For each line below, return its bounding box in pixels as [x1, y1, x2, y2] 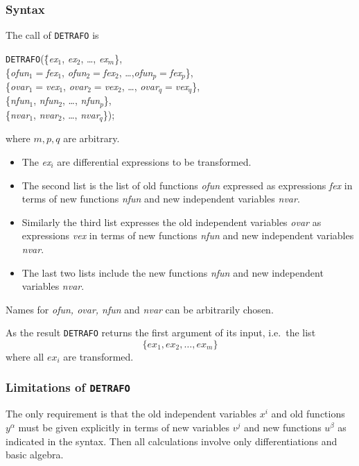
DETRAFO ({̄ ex [6, 51, 58, 65]
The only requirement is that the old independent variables [6, 406, 256, 421]
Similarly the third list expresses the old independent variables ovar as [21, 214, 322, 229]
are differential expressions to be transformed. [57, 154, 252, 169]
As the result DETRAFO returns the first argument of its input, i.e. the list [6, 325, 316, 340]
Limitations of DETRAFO [6, 379, 130, 396]
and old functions [271, 406, 345, 421]
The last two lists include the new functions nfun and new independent [21, 265, 324, 279]
